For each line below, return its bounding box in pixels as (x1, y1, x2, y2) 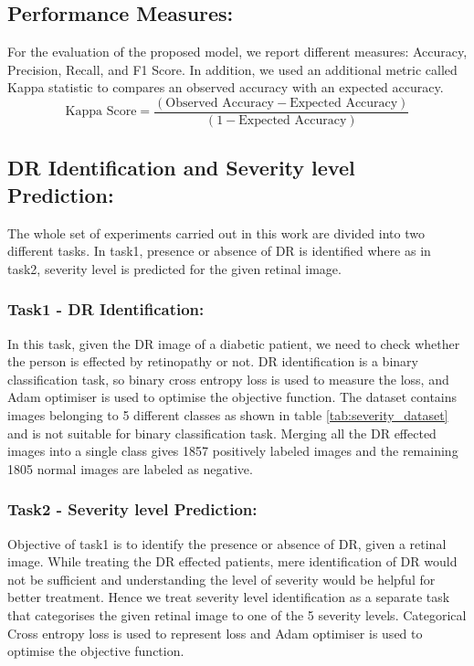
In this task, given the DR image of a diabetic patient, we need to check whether (7, 333, 460, 353)
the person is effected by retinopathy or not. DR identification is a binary (7, 352, 418, 371)
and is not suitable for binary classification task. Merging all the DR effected (7, 423, 437, 442)
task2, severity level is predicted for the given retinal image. (7, 259, 342, 278)
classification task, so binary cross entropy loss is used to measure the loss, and (7, 369, 449, 388)
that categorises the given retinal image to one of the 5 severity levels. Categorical (7, 605, 467, 624)
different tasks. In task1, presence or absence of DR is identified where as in (7, 241, 431, 260)
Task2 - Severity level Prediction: (7, 498, 258, 521)
